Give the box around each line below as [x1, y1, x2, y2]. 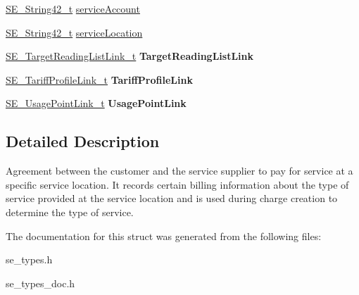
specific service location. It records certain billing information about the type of [6, 177, 349, 192]
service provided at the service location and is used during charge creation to [6, 191, 338, 206]
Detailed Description [6, 130, 160, 152]
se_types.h [6, 252, 53, 267]
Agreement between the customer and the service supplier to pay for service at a [6, 163, 353, 178]
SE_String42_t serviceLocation [6, 25, 143, 39]
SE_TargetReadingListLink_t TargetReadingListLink [6, 49, 254, 63]
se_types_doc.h [6, 275, 75, 290]
